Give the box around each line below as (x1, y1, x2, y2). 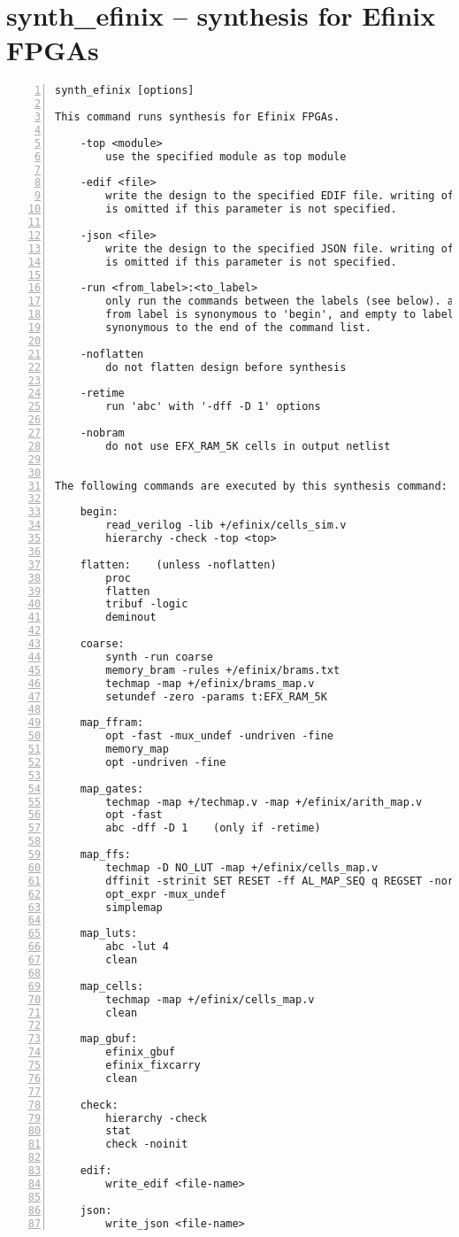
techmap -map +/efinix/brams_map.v (105, 676, 315, 690)
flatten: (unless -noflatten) (80, 558, 277, 571)
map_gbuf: (80, 1032, 138, 1046)
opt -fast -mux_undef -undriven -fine (105, 730, 333, 743)
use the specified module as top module (105, 150, 347, 163)
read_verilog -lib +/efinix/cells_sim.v (105, 519, 347, 532)
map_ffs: (80, 848, 131, 862)
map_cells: (80, 979, 144, 993)
